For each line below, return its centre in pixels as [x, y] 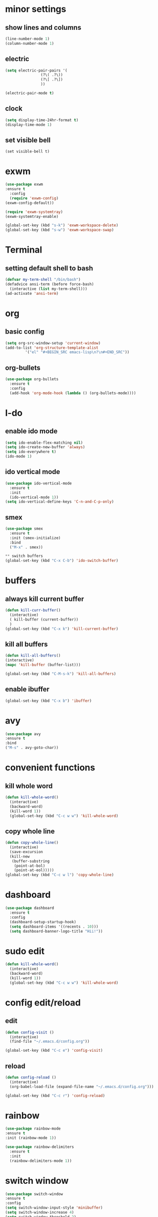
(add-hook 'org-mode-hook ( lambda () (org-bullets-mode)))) [73, 393]
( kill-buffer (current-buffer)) [44, 619]
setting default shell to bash [49, 268]
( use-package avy [23, 734]
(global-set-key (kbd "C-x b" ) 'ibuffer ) [49, 701]
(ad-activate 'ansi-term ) [32, 293]
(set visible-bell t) [27, 152]
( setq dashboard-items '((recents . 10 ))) [54, 927]
